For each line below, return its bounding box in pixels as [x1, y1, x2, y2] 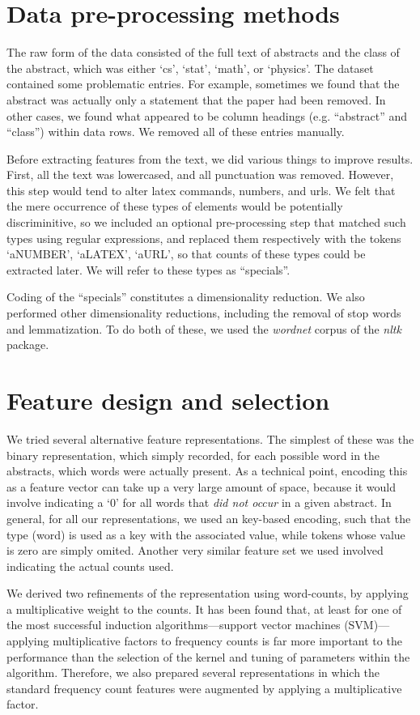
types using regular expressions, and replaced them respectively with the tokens [6, 229, 401, 246]
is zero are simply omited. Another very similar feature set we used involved [6, 542, 384, 559]
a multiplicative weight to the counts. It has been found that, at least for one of [6, 600, 402, 617]
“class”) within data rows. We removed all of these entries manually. [6, 123, 345, 140]
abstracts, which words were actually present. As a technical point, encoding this [6, 462, 408, 479]
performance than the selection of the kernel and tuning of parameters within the [6, 648, 410, 665]
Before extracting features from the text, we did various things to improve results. [6, 150, 414, 167]
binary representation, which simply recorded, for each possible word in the [6, 446, 380, 463]
